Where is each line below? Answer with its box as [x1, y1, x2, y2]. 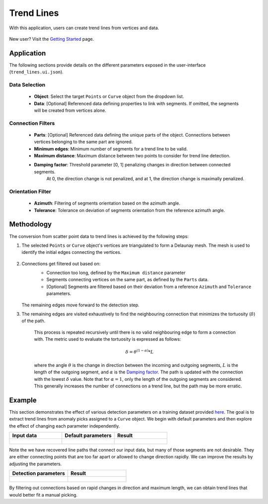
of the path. [21, 318, 46, 324]
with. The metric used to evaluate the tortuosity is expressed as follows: [34, 336, 181, 342]
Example [9, 396, 37, 404]
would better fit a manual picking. [9, 492, 78, 498]
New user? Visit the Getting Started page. [9, 36, 94, 42]
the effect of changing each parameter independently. [9, 423, 120, 429]
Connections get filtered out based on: [21, 261, 101, 267]
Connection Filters [9, 120, 55, 127]
